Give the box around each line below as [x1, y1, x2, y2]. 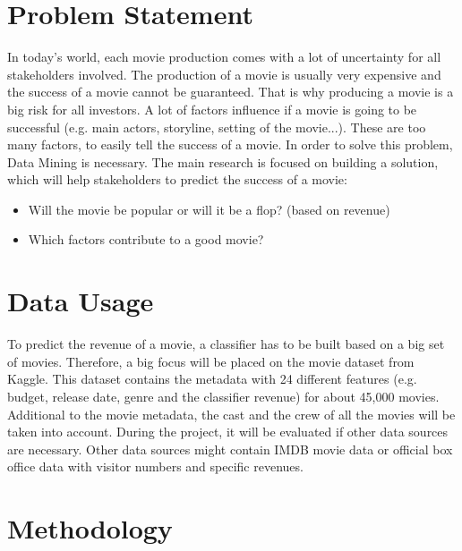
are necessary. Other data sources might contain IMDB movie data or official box [7, 439, 453, 458]
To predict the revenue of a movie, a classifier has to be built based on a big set [7, 335, 445, 353]
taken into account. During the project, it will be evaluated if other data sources [7, 422, 449, 441]
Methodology [7, 510, 173, 547]
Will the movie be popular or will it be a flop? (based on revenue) [28, 199, 390, 218]
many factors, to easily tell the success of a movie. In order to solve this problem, [7, 135, 453, 154]
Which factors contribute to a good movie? [28, 230, 264, 249]
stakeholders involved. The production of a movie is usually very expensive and [7, 64, 441, 83]
